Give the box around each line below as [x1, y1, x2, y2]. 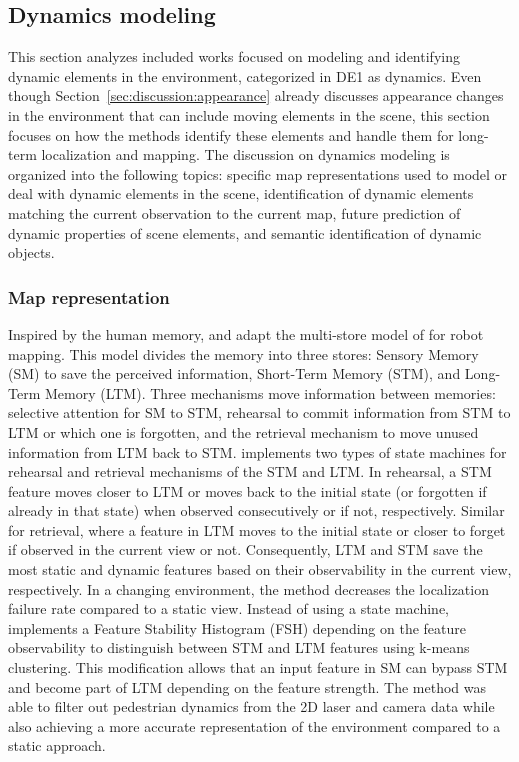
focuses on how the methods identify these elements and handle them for [8, 124, 454, 145]
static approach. [8, 735, 106, 756]
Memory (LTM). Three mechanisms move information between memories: [44, 382, 496, 403]
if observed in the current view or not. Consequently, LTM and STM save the [8, 539, 483, 560]
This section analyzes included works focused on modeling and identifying [8, 46, 460, 67]
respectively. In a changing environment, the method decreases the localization [8, 578, 489, 599]
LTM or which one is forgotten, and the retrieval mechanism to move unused [8, 421, 479, 442]
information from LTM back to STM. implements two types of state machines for [8, 441, 507, 462]
